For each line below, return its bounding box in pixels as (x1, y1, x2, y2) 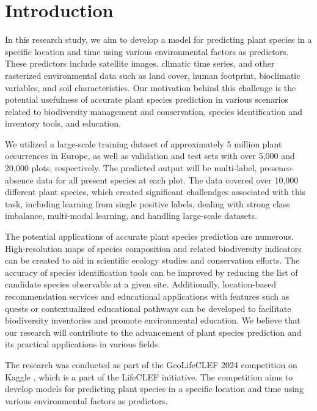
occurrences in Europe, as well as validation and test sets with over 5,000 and (5, 149, 295, 162)
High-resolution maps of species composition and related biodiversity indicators (5, 242, 302, 254)
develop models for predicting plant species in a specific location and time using (5, 382, 304, 395)
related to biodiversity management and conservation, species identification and (5, 105, 302, 117)
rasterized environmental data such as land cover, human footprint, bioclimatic (5, 68, 301, 81)
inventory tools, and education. (5, 117, 121, 130)
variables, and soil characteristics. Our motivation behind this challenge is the (5, 81, 296, 94)
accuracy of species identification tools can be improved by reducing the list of (5, 265, 298, 278)
